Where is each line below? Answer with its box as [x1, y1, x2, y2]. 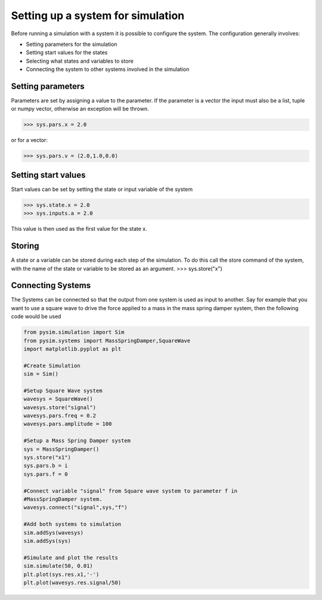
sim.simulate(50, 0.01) [23, 562, 94, 570]
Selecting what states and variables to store [26, 57, 134, 64]
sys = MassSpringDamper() [23, 446, 100, 453]
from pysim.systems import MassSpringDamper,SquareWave [23, 337, 191, 344]
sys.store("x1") [23, 454, 72, 461]
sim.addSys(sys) [23, 537, 72, 544]
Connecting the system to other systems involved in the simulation [26, 66, 190, 73]
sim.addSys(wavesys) [23, 529, 83, 536]
